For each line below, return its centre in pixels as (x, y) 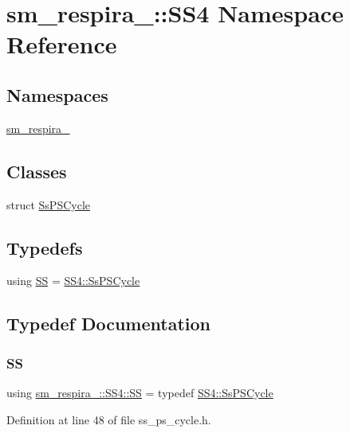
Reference (62, 44)
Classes (37, 171)
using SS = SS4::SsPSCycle (73, 281)
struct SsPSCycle (49, 204)
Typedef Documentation (108, 324)
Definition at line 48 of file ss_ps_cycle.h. (109, 419)
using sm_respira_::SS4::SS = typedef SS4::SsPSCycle (140, 392)
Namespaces (57, 94)
